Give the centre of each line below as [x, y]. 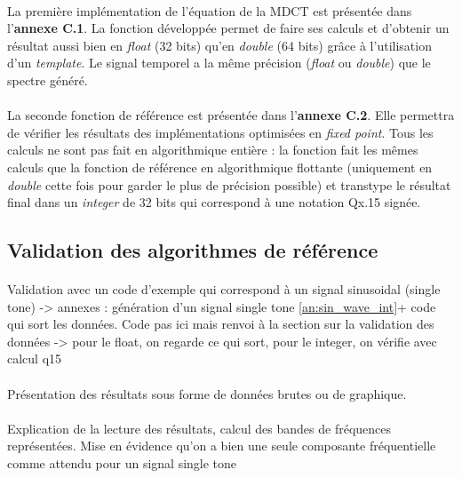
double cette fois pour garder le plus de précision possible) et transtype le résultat [229, 184]
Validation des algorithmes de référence [193, 250]
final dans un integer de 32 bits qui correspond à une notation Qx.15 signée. [214, 202]
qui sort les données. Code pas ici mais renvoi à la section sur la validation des [221, 324]
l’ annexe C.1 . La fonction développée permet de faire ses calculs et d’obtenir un [228, 28]
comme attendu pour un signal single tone [122, 463]
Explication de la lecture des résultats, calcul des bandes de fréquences [199, 428]
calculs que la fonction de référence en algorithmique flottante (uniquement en [220, 167]
